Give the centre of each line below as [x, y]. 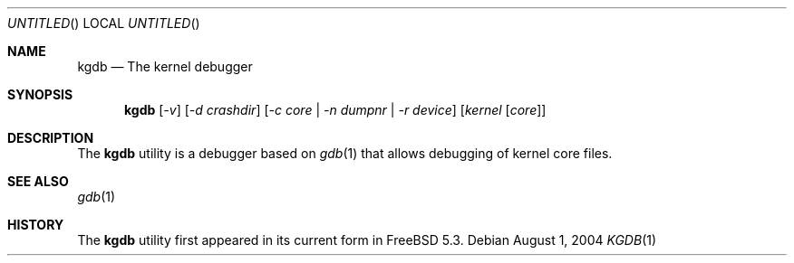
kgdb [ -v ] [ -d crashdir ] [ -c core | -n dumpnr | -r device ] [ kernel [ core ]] [335, 110]
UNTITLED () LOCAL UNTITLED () [104, 23]
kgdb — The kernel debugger [165, 66]
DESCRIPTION [51, 138]
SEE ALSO [38, 181]
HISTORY [36, 225]
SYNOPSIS [40, 94]
